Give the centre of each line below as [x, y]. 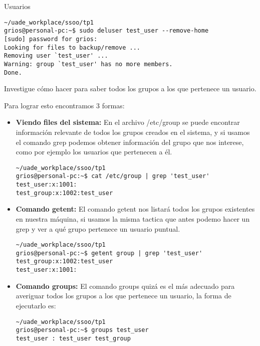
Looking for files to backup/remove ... [72, 47]
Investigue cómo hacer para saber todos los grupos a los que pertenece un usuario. [130, 89]
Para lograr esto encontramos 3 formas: [64, 105]
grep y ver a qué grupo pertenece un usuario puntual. [98, 228]
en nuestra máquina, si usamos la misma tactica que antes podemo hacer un [133, 218]
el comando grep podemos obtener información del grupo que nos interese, [130, 142]
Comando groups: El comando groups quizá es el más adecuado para [125, 286]
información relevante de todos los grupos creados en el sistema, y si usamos [133, 132]
